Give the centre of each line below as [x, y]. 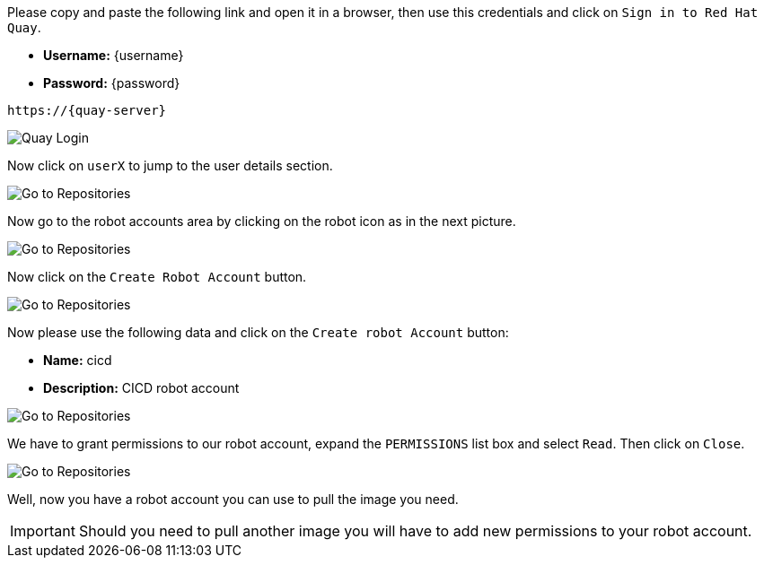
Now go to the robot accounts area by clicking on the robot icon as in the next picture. [262, 221]
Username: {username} [114, 55]
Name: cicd [78, 360]
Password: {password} [112, 83]
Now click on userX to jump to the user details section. [170, 165]
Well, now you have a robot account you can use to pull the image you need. [233, 499]
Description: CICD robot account [141, 388]
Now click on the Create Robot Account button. [157, 277]
